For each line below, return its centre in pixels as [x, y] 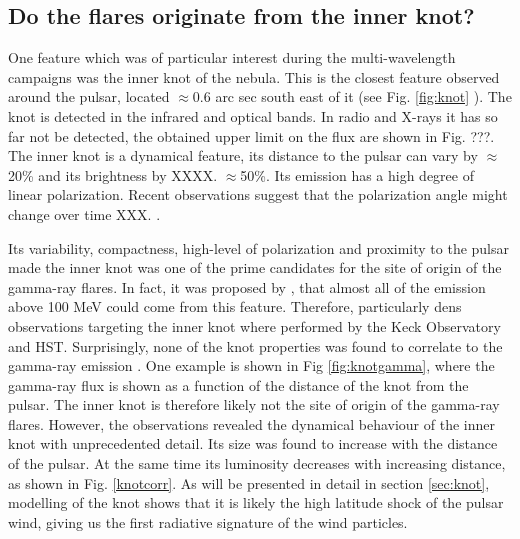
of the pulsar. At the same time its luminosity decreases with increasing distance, [257, 463]
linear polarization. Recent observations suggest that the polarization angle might [258, 194]
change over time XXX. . [84, 213]
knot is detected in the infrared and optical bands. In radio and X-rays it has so [253, 115]
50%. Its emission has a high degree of [357, 174]
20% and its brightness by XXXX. [113, 174]
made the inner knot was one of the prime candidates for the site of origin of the [255, 267]
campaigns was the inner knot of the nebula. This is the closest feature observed [254, 76]
